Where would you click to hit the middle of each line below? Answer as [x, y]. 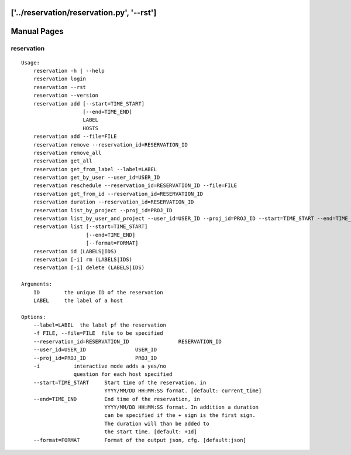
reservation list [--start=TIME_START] [90, 227]
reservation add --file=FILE [75, 137]
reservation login [60, 79]
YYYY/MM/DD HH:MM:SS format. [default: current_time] [183, 391]
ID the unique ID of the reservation [98, 292]
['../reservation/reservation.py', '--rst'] [84, 13]
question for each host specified [123, 374]
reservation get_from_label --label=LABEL [95, 169]
